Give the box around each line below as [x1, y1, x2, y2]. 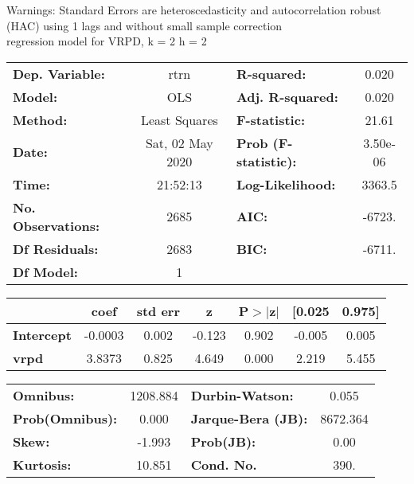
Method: [13, 110, 68, 129]
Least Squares [140, 110, 218, 129]
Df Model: [13, 262, 78, 281]
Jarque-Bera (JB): [190, 408, 308, 427]
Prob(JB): [190, 431, 256, 451]
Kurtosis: [13, 455, 72, 474]
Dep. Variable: [13, 64, 105, 83]
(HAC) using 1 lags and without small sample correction [6, 17, 283, 33]
